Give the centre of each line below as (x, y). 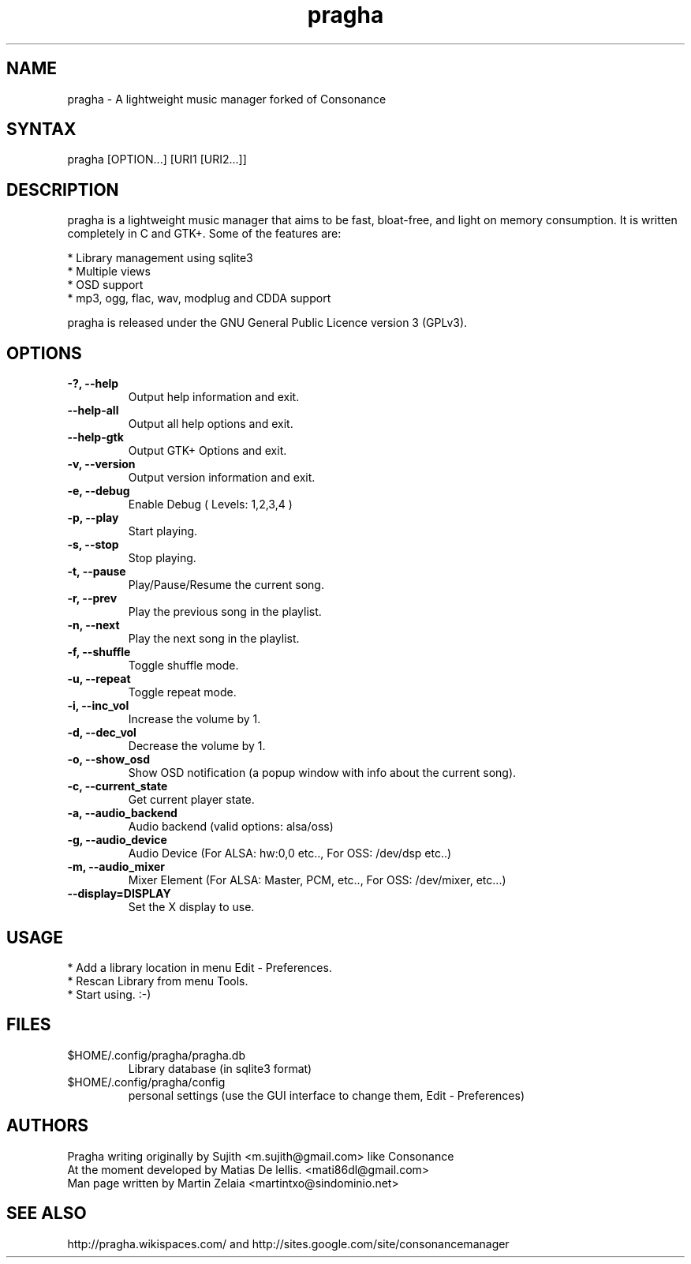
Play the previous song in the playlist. (225, 612)
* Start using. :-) (109, 994)
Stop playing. (162, 558)
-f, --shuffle (99, 652)
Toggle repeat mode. (182, 692)
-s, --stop (93, 545)
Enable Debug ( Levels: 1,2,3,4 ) (210, 504)
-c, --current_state (118, 786)
